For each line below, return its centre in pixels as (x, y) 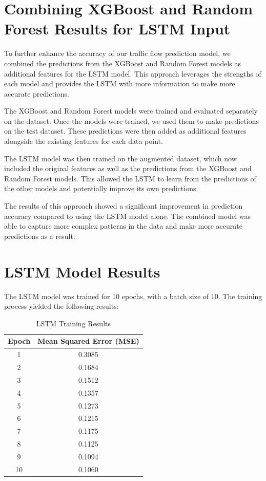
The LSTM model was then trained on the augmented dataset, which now (120, 158)
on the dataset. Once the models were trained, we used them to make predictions (131, 121)
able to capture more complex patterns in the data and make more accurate (123, 226)
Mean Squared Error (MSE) (88, 341)
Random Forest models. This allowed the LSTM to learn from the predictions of (130, 178)
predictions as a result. (40, 236)
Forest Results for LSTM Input (117, 29)
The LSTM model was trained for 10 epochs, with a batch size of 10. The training (133, 296)
